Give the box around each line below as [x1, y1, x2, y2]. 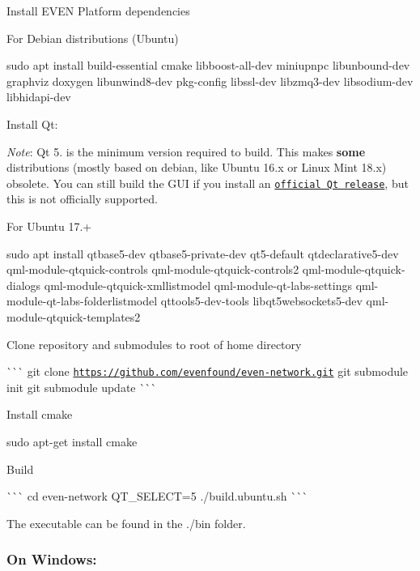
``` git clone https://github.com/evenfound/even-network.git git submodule [6, 363, 409, 380]
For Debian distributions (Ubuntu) [6, 29, 179, 46]
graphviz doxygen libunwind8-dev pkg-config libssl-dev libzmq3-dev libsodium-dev [6, 72, 414, 89]
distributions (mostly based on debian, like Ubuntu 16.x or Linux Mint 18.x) [6, 159, 387, 176]
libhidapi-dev [6, 88, 71, 105]
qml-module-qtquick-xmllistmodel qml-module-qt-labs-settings [44, 276, 352, 293]
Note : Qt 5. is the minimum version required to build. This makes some [6, 143, 366, 160]
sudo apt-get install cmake [6, 433, 138, 450]
